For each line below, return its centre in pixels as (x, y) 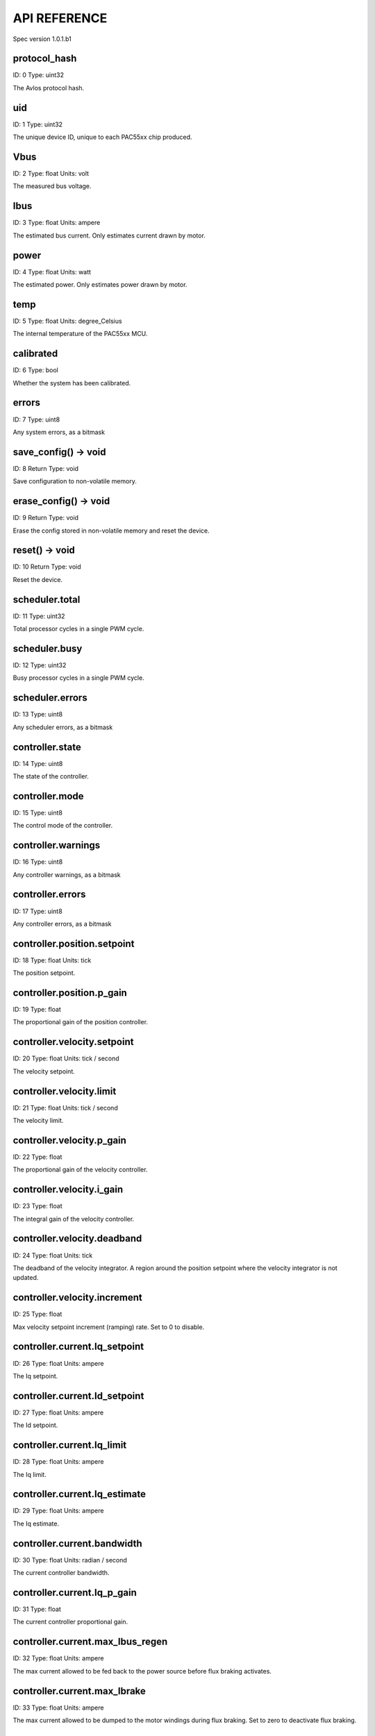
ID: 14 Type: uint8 (38, 763)
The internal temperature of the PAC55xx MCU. (80, 334)
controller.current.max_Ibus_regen (90, 1642)
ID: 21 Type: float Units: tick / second (65, 1108)
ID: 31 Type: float (37, 1609)
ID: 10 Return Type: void (47, 567)
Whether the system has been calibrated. (72, 383)
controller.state (47, 747)
